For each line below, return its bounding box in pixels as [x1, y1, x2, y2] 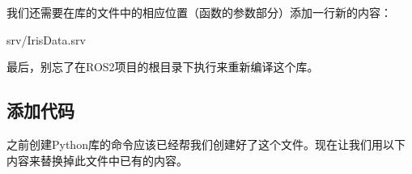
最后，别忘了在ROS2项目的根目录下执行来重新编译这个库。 [6, 58, 319, 75]
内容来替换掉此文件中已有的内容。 [6, 151, 188, 168]
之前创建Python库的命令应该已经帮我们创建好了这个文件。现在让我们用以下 [6, 135, 406, 152]
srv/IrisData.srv [6, 31, 86, 48]
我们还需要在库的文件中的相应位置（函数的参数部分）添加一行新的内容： [6, 4, 392, 20]
